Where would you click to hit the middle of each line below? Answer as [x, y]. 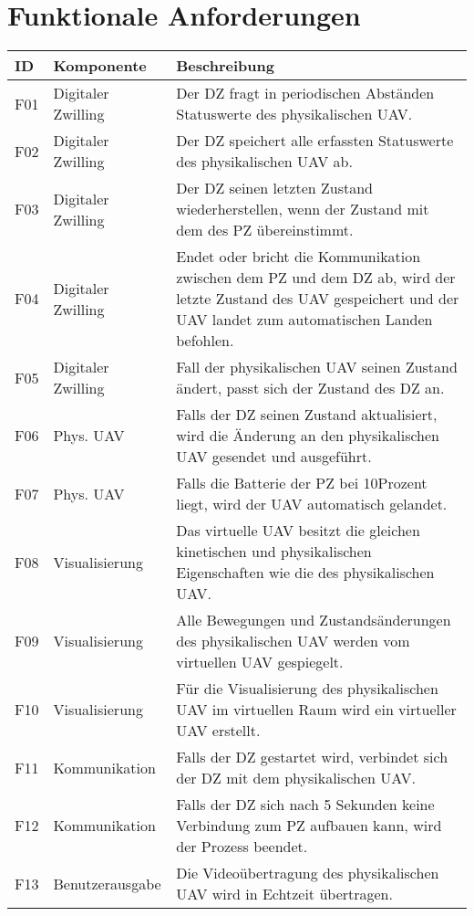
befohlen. [205, 341]
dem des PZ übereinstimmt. [265, 230]
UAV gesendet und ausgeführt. [274, 457]
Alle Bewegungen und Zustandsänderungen [314, 620]
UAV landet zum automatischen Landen [304, 320]
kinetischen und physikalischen [274, 552]
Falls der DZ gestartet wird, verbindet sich [312, 757]
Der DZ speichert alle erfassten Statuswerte [315, 141]
